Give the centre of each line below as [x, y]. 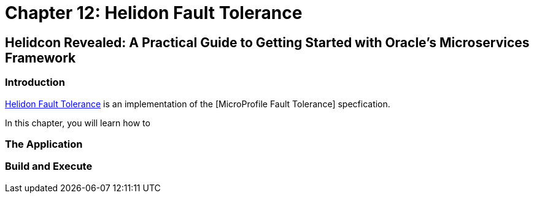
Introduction [35, 82]
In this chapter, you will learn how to [78, 123]
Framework [41, 58]
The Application [44, 144]
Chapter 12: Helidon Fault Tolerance [154, 13]
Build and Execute [49, 166]
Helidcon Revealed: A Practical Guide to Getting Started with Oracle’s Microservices [267, 42]
